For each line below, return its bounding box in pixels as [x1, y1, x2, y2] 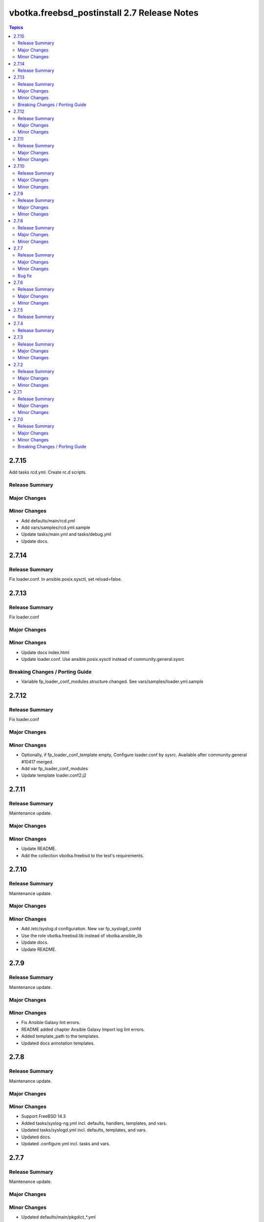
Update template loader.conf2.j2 [21, 772, 87, 778]
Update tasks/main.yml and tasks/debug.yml [21, 531, 111, 537]
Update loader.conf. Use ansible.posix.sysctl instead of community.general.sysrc [21, 656, 184, 662]
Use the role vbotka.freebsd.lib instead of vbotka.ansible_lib [21, 933, 143, 938]
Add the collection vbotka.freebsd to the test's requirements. [21, 852, 144, 858]
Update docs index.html [21, 649, 69, 655]
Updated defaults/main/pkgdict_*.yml [21, 1214, 96, 1220]
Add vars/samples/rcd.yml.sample [21, 524, 90, 530]
